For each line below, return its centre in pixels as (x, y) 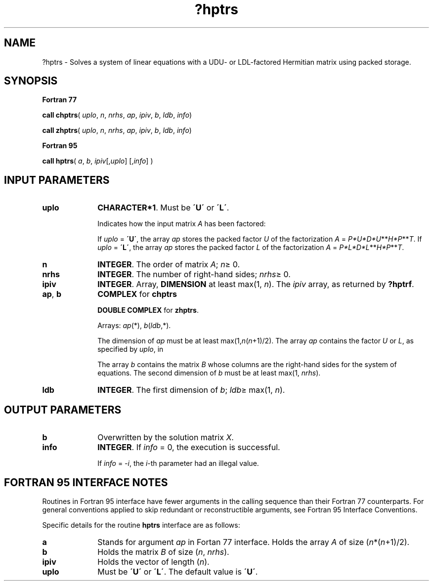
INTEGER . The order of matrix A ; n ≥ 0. (169, 265)
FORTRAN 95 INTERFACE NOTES (86, 482)
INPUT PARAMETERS (57, 180)
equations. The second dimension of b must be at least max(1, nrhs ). (209, 373)
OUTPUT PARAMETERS (63, 410)
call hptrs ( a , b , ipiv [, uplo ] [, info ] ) (98, 161)
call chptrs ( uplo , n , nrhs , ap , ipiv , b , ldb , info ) (117, 115)
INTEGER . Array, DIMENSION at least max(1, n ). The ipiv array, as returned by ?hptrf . (256, 284)
